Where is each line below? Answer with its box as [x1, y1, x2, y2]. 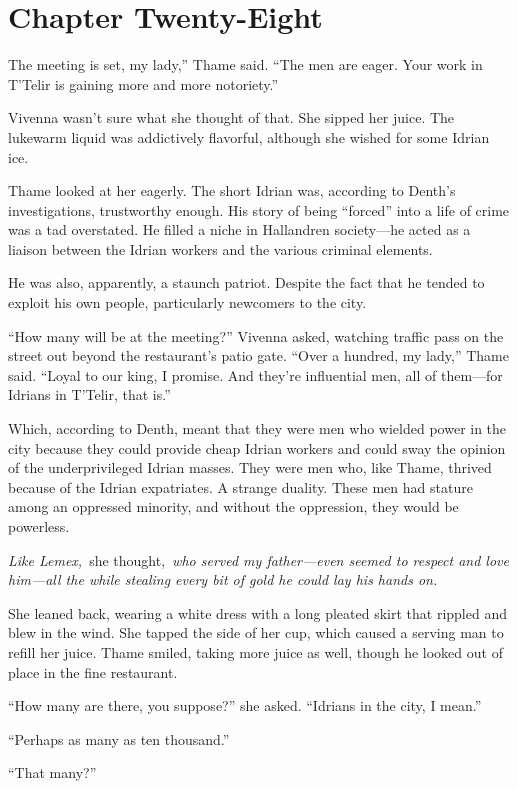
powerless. [8, 516, 70, 536]
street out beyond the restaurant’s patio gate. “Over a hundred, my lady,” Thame [8, 345, 509, 366]
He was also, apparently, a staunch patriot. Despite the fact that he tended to [8, 272, 485, 293]
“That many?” [8, 762, 97, 783]
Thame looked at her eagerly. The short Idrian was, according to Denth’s [8, 180, 456, 201]
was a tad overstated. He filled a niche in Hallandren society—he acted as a [8, 219, 471, 240]
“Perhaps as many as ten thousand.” [8, 728, 230, 749]
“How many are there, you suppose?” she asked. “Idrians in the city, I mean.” [8, 695, 482, 716]
